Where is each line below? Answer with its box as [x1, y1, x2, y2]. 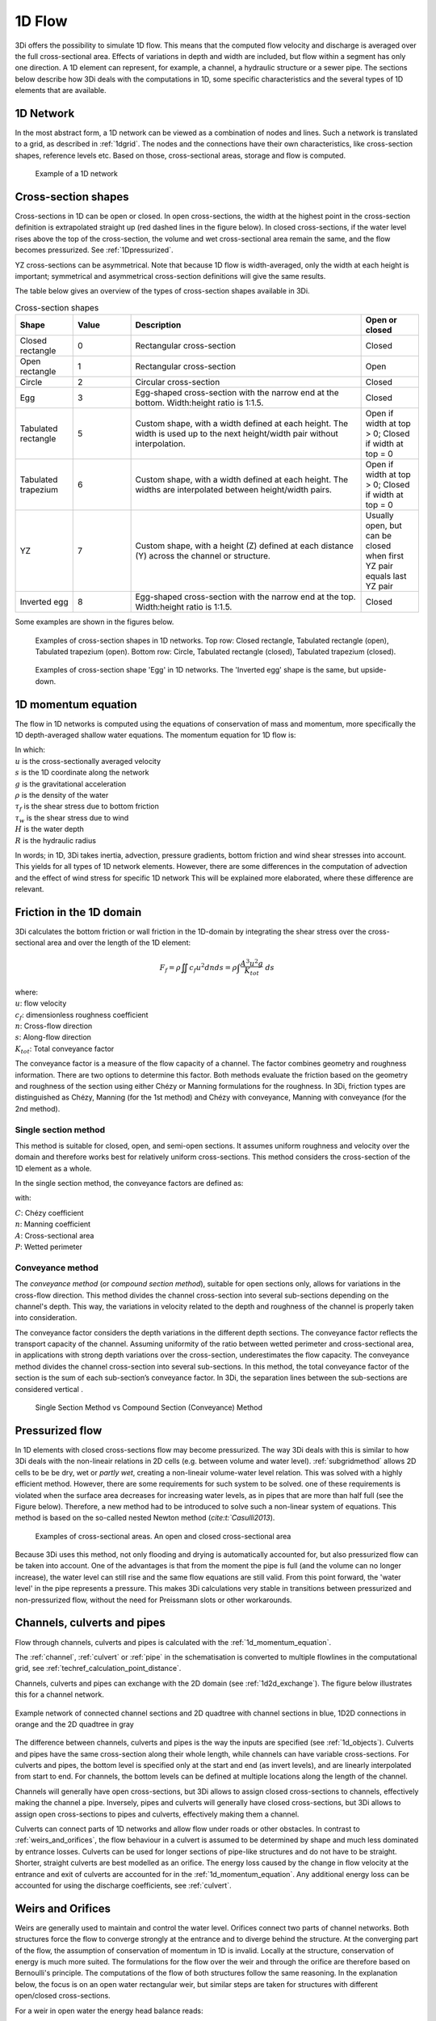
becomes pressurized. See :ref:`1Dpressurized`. [15, 245, 174, 255]
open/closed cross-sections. [15, 1991, 111, 2001]
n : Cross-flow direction [15, 1021, 93, 1031]
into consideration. [15, 1313, 78, 1323]
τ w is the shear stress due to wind [15, 812, 129, 825]
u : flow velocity [15, 998, 67, 1008]
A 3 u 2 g [240, 957, 264, 968]
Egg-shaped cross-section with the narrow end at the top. [135, 591, 356, 602]
